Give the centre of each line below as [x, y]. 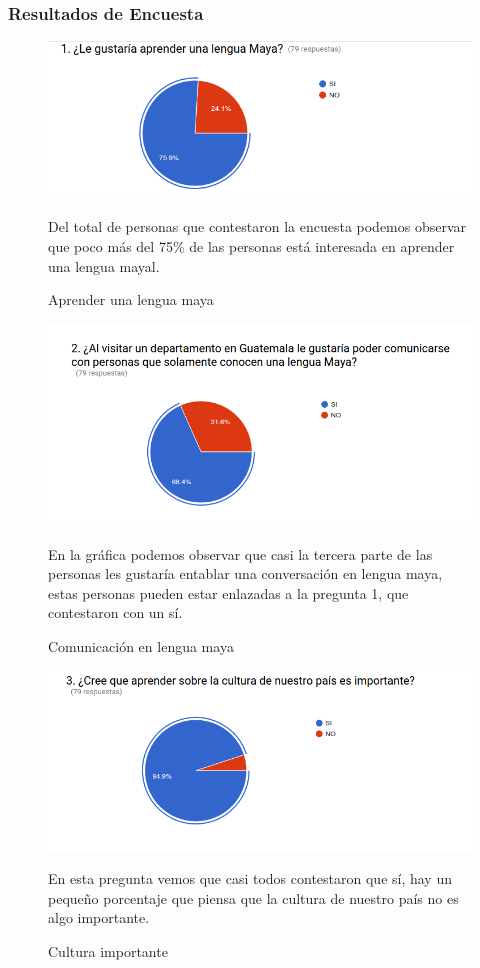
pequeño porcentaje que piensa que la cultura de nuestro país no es [253, 897]
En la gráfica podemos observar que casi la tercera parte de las [240, 553]
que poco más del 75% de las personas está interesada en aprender [251, 245]
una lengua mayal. [104, 265]
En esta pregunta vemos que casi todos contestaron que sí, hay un [250, 878]
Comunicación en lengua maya [141, 646]
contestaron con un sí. [115, 612]
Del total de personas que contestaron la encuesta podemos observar [257, 226]
